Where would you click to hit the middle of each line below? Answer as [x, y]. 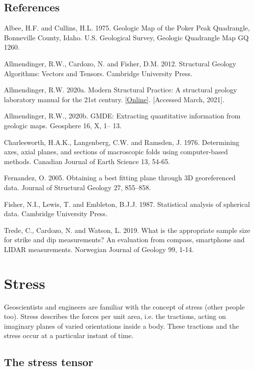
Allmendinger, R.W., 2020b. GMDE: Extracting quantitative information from [122, 116]
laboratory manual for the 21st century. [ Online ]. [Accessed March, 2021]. [114, 99]
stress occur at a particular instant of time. [69, 335]
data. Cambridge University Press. [56, 213]
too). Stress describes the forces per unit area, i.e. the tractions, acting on [115, 316]
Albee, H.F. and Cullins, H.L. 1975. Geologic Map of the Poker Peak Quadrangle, [127, 28]
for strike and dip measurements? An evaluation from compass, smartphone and [124, 240]
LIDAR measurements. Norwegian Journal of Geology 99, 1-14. [99, 249]
